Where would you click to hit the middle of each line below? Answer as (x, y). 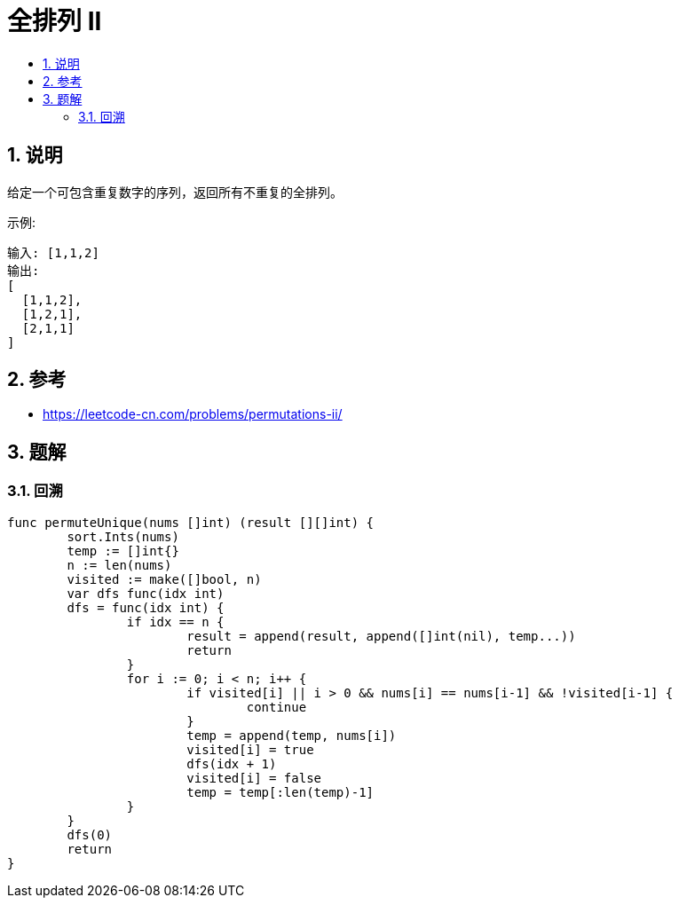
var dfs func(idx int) (146, 593)
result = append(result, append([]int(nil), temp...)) (381, 636)
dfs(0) (90, 834)
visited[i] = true (250, 749)
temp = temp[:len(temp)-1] (280, 792)
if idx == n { (175, 622)
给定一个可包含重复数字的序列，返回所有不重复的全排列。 (175, 192)
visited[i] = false (254, 778)
